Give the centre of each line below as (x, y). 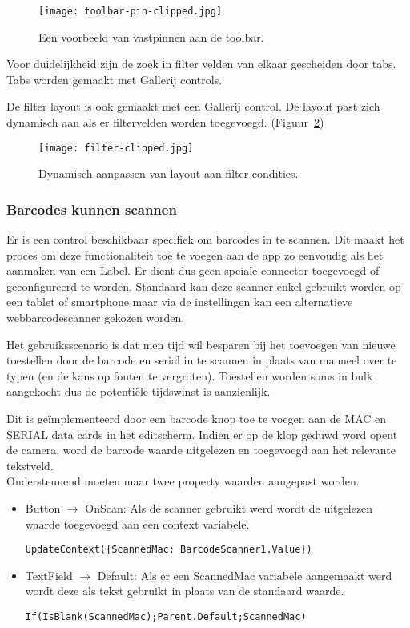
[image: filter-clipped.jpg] (116, 148)
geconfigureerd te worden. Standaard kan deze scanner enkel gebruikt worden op (204, 286)
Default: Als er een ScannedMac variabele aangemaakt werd (245, 575)
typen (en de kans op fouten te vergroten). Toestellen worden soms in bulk (190, 375)
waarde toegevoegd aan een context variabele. (137, 523)
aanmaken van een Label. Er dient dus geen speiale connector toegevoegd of (193, 270)
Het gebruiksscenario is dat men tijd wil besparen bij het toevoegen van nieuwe (201, 344)
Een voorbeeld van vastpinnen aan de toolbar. (151, 36)
